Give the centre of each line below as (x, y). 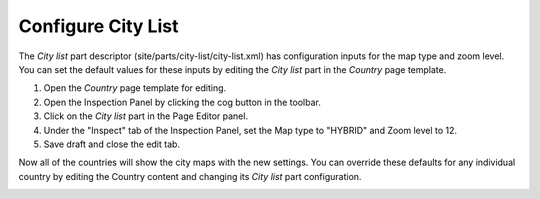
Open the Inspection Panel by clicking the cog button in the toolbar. (182, 102)
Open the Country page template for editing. (135, 88)
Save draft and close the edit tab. (111, 144)
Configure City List (98, 26)
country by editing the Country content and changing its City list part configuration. (190, 176)
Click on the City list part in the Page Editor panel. (146, 116)
